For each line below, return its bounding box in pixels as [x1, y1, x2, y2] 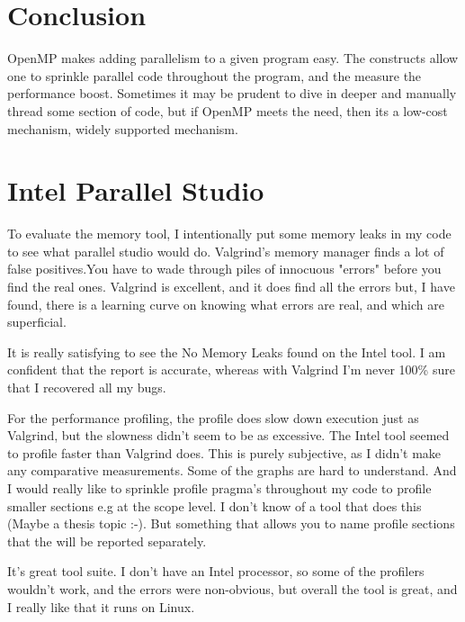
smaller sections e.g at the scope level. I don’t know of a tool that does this [7, 496, 422, 515]
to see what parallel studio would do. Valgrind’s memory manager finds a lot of [7, 241, 444, 260]
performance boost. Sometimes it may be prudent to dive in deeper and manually [7, 84, 457, 103]
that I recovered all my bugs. [7, 377, 166, 396]
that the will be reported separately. [7, 531, 207, 550]
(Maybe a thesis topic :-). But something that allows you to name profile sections [7, 514, 455, 533]
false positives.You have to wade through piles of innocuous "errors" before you [7, 259, 442, 278]
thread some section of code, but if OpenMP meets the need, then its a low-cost [7, 101, 448, 120]
